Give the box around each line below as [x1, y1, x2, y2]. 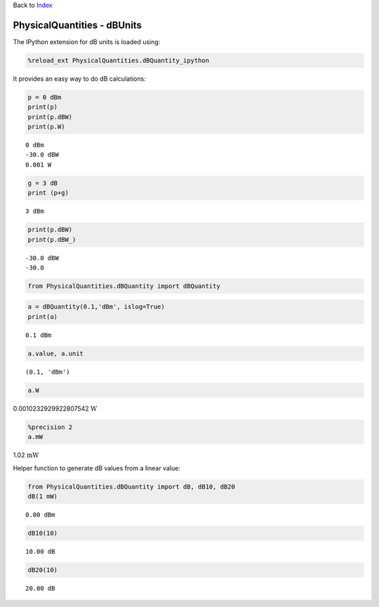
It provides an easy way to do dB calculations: [13, 74, 147, 83]
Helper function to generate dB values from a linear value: [13, 463, 180, 472]
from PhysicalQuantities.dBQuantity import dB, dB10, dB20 [27, 482, 235, 491]
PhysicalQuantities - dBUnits [13, 19, 142, 31]
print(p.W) [27, 123, 65, 131]
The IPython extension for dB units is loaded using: [13, 37, 161, 46]
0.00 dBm [25, 510, 55, 519]
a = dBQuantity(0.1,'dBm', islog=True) [27, 303, 165, 311]
